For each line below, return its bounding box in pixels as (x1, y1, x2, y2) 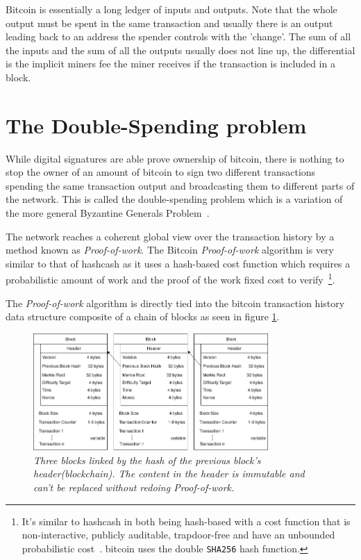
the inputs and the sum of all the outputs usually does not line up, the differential (6, 42, 355, 57)
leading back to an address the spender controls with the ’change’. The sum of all (6, 29, 351, 44)
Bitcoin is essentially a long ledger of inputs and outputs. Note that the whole (6, 2, 337, 16)
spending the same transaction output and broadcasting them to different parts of (6, 178, 355, 192)
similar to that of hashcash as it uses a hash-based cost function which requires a (6, 256, 351, 270)
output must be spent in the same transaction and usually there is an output (6, 15, 333, 30)
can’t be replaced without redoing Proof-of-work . (33, 480, 235, 494)
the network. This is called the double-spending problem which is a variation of (6, 192, 343, 206)
